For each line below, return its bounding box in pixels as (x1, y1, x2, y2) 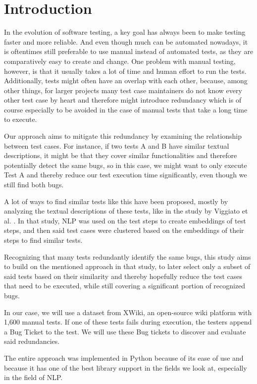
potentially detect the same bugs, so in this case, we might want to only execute (4, 160, 247, 170)
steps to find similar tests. (4, 235, 83, 245)
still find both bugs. (4, 179, 64, 190)
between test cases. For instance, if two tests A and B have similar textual (4, 140, 229, 151)
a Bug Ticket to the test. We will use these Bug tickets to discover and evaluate (4, 326, 246, 336)
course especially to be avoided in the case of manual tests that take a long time (4, 104, 248, 114)
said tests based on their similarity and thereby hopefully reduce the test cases (4, 271, 243, 281)
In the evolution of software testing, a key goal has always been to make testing (4, 27, 246, 37)
